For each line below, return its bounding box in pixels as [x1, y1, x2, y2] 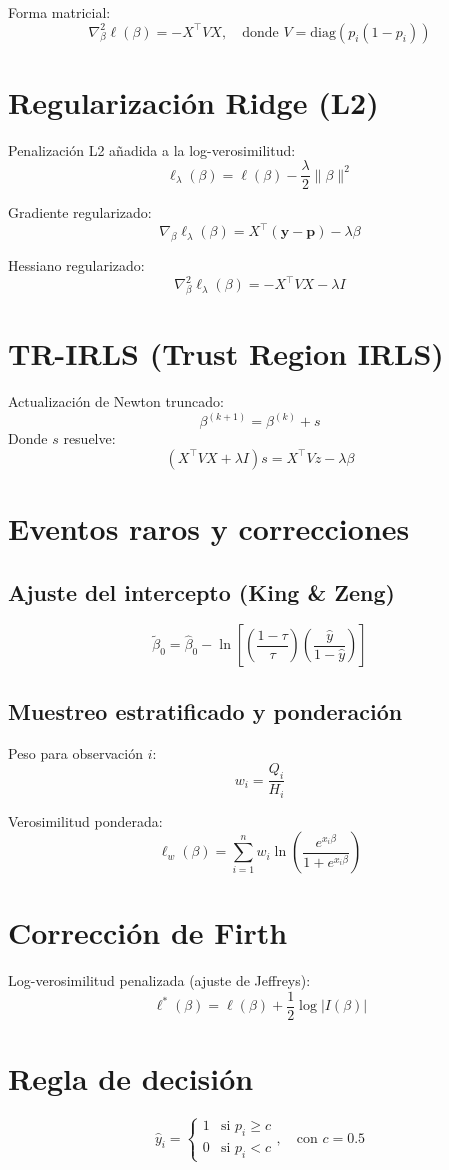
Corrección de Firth [8, 912, 288, 953]
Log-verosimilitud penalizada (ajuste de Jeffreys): [8, 970, 311, 991]
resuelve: [63, 428, 116, 449]
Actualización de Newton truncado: [8, 391, 224, 412]
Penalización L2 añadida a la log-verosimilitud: [8, 139, 296, 160]
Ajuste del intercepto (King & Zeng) [8, 576, 395, 607]
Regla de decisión [8, 1058, 254, 1099]
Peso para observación [8, 742, 143, 763]
